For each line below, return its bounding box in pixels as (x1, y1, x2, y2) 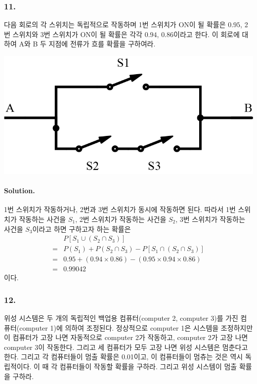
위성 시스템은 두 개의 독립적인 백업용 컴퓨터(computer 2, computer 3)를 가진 (4, 313, 238, 323)
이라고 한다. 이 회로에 (173, 29, 240, 39)
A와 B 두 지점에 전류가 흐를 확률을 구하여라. (19, 39, 156, 49)
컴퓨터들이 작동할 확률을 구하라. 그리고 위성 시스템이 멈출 (59, 361, 237, 372)
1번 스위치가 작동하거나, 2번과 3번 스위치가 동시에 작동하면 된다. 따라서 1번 (4, 204, 236, 214)
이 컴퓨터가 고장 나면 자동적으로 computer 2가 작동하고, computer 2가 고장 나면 (4, 332, 248, 342)
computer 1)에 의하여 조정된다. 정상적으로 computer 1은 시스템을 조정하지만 (19, 322, 253, 333)
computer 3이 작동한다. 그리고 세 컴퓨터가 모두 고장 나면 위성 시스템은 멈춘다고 (4, 341, 248, 352)
